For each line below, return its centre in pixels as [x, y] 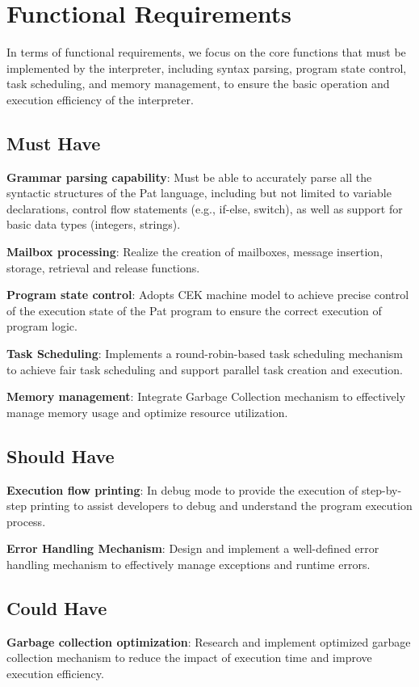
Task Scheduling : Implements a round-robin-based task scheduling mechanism [205, 354]
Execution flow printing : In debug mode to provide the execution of [182, 489]
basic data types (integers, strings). [94, 224]
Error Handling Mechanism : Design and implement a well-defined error [193, 548]
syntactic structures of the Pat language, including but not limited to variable [199, 193]
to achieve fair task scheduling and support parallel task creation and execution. [205, 369]
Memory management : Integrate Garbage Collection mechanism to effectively [206, 396]
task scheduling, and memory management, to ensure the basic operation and [198, 84]
